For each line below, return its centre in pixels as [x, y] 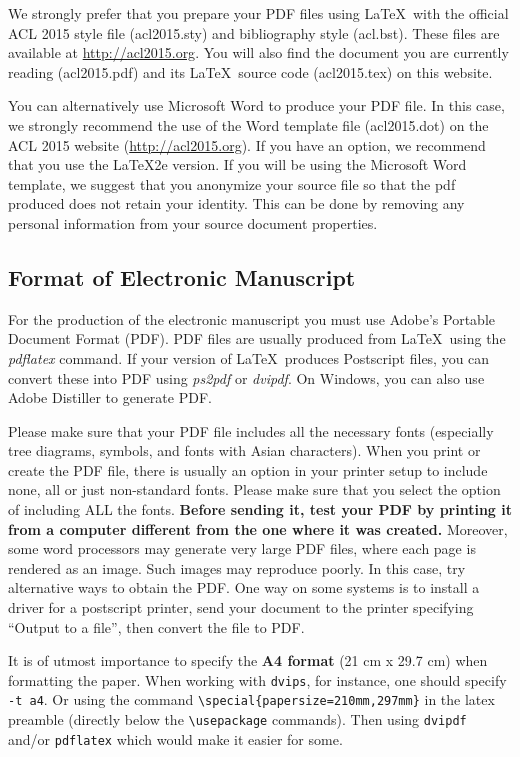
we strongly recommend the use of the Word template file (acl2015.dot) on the [248, 124]
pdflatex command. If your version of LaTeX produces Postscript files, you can [249, 357]
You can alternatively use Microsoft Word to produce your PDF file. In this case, [256, 105]
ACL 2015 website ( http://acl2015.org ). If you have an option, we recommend [247, 144]
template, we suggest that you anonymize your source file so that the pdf [232, 183]
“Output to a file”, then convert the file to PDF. [156, 626]
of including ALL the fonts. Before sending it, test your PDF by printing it [260, 509]
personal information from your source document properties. [193, 222]
